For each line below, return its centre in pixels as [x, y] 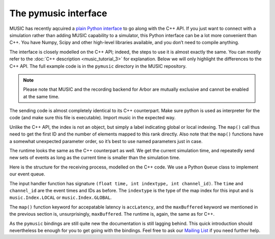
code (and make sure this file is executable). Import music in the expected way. [92, 118]
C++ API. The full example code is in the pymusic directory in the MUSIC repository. [98, 66]
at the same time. [41, 96]
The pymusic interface [58, 13]
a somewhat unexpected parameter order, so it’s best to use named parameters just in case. [106, 141]
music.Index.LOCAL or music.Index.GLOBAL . [61, 197]
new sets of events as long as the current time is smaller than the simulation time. [95, 158]
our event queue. [27, 174]
